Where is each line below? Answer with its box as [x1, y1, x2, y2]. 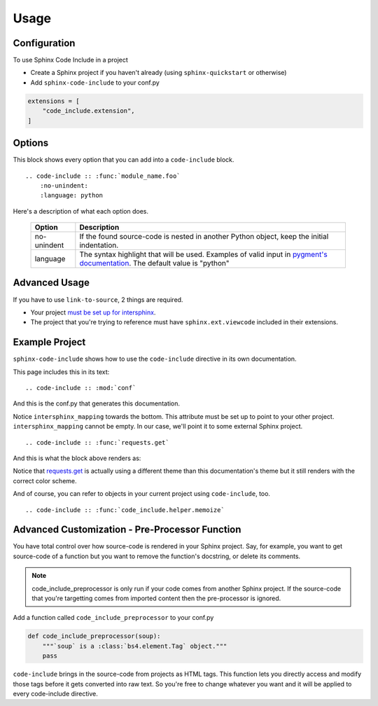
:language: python [39, 191, 104, 200]
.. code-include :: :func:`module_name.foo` [25, 172, 181, 180]
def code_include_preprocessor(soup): [27, 632, 161, 640]
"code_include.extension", [42, 107, 136, 115]
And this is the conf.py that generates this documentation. [13, 399, 181, 408]
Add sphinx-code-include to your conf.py [30, 78, 160, 87]
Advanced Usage [13, 277, 90, 289]
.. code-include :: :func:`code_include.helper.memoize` [25, 506, 225, 514]
